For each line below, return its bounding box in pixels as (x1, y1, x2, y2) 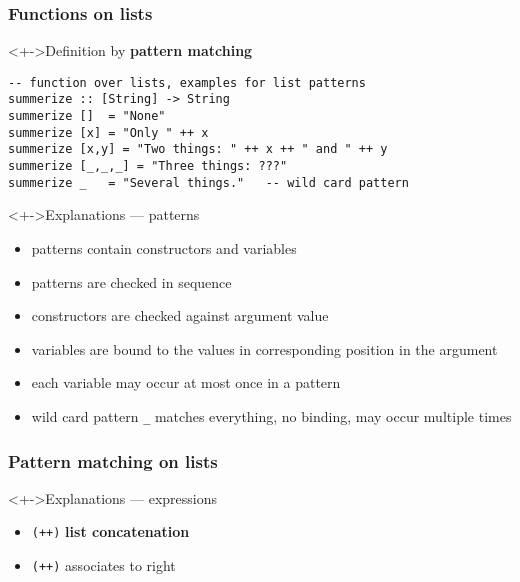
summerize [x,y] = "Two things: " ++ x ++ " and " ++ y (8, 142, 388, 157)
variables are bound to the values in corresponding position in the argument (31, 338, 498, 359)
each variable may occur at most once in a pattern (31, 372, 341, 393)
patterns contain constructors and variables (31, 238, 297, 258)
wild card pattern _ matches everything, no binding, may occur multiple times (31, 405, 512, 426)
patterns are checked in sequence (31, 271, 232, 292)
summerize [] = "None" (8, 109, 166, 124)
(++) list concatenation (31, 521, 190, 542)
